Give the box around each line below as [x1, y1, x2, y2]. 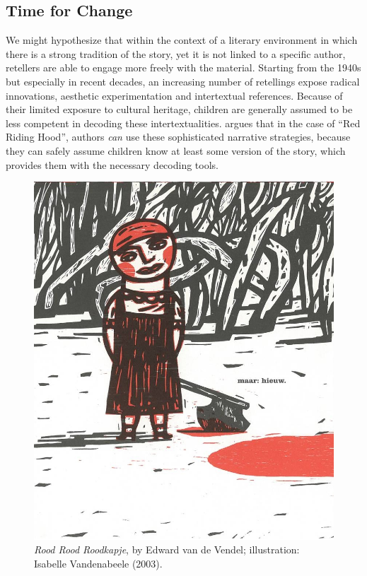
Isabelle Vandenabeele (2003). [34, 556, 163, 571]
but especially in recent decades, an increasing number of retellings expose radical [6, 74, 360, 88]
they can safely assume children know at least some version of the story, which [6, 143, 346, 158]
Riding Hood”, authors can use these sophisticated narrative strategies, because [6, 129, 351, 144]
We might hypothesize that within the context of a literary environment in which [6, 33, 358, 47]
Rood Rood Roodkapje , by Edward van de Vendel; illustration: [34, 542, 300, 557]
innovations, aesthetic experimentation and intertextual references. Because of [6, 88, 343, 102]
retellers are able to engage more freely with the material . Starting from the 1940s [6, 60, 361, 75]
